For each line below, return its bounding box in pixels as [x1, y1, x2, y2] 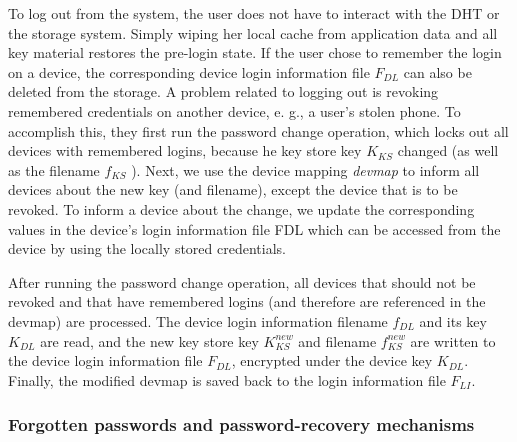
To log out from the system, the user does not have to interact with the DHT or [8, 3, 500, 23]
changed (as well [397, 140, 499, 161]
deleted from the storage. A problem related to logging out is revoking [8, 81, 439, 102]
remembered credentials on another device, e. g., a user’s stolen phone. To [8, 100, 461, 121]
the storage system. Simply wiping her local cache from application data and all [8, 22, 498, 43]
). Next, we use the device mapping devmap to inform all [131, 159, 480, 180]
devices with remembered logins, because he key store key [8, 140, 362, 161]
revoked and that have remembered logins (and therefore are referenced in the [8, 291, 486, 312]
